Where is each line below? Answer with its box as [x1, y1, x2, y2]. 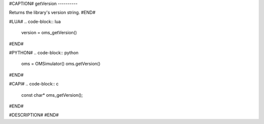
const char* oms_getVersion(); [21, 92, 83, 98]
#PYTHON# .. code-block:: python [9, 49, 79, 56]
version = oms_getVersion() [21, 30, 77, 36]
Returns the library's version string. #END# [9, 10, 96, 16]
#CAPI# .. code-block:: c [9, 81, 59, 87]
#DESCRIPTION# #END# [9, 112, 59, 118]
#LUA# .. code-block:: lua [9, 19, 61, 24]
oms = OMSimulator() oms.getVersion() [21, 61, 101, 67]
